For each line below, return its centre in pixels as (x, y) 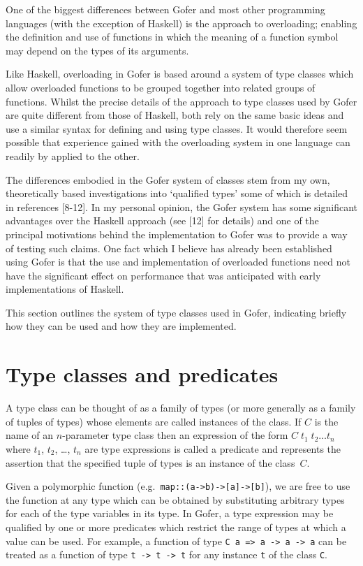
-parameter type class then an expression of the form (175, 435)
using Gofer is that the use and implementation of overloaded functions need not (178, 262)
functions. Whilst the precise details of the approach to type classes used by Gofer (181, 101)
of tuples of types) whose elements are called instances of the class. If (154, 421)
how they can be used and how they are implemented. (121, 326)
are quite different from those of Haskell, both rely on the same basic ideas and (175, 115)
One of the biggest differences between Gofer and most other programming (165, 9)
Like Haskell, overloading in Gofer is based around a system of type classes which (180, 74)
